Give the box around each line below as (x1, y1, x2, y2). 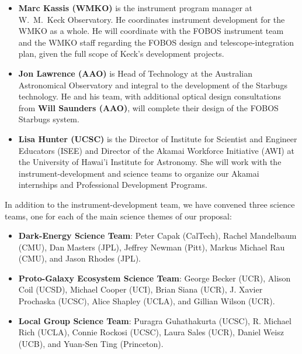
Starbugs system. (18, 113, 79, 125)
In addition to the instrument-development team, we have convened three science (5, 198, 295, 210)
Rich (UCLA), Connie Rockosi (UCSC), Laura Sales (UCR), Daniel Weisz (18, 326, 284, 338)
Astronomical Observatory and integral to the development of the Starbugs (18, 78, 287, 91)
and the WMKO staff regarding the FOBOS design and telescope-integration (18, 36, 294, 48)
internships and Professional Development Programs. (18, 178, 207, 191)
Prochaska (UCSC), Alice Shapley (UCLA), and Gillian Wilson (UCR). (18, 295, 275, 307)
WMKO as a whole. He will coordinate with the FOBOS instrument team (18, 25, 284, 37)
